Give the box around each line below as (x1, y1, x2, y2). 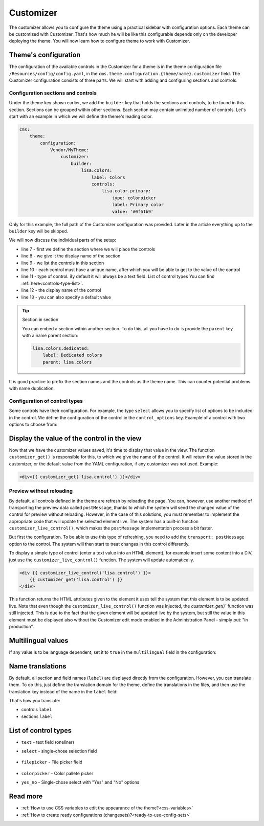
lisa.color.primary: (102, 188, 151, 194)
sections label (21, 713, 53, 719)
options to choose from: (9, 421, 58, 428)
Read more (9, 792, 43, 801)
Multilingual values (9, 636, 68, 644)
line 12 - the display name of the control (21, 287, 101, 293)
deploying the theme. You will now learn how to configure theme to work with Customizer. (9, 38, 190, 44)
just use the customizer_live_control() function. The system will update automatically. (9, 557, 194, 563)
